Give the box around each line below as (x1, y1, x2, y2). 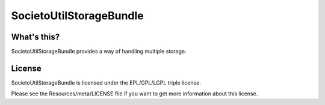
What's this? (11, 32, 60, 42)
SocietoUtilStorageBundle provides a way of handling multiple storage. (11, 48, 187, 55)
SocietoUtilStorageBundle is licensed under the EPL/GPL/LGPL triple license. (11, 79, 202, 86)
